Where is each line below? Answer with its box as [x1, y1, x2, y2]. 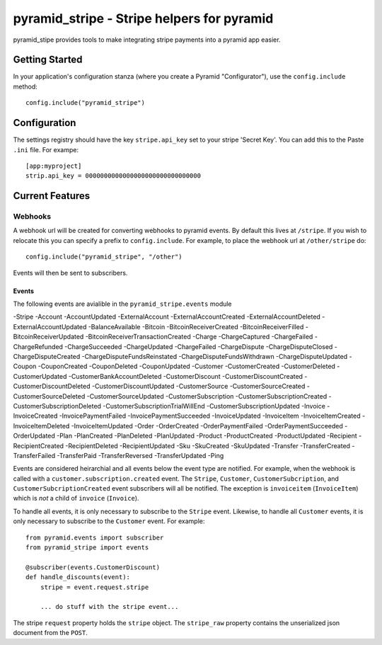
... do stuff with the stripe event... [40, 603, 179, 611]
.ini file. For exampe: [13, 145, 79, 154]
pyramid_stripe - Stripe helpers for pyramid [13, 11, 274, 26]
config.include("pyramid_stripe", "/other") [25, 253, 183, 261]
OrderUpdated [13, 432, 56, 440]
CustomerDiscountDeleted [13, 382, 91, 391]
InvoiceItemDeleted [13, 421, 70, 430]
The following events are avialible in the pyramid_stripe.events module [13, 299, 233, 308]
